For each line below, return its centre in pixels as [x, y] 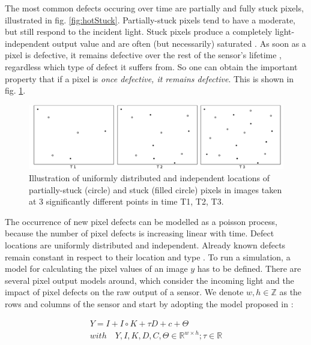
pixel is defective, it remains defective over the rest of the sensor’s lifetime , [143, 55]
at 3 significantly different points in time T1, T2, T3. [126, 201]
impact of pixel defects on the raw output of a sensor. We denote [124, 292]
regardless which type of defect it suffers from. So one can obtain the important [151, 66]
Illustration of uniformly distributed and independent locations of [149, 178]
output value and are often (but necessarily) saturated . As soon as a [179, 43]
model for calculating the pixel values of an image [96, 268]
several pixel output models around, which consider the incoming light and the [149, 280]
